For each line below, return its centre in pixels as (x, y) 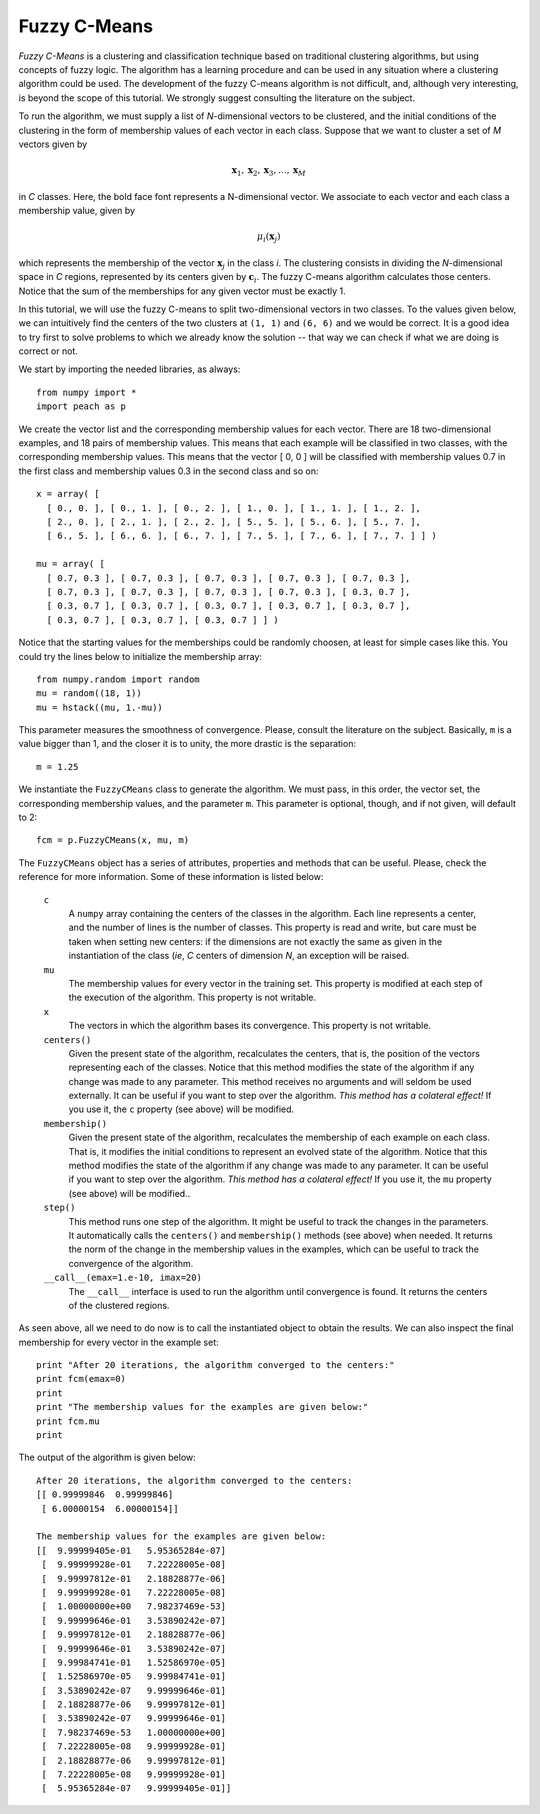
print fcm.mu (68, 1421)
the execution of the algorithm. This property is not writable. (192, 997)
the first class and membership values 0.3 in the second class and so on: (168, 471)
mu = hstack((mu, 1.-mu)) (100, 707)
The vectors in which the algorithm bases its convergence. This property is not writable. (250, 1026)
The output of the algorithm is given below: (107, 1457)
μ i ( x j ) (268, 237)
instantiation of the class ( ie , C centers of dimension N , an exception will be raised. (239, 956)
